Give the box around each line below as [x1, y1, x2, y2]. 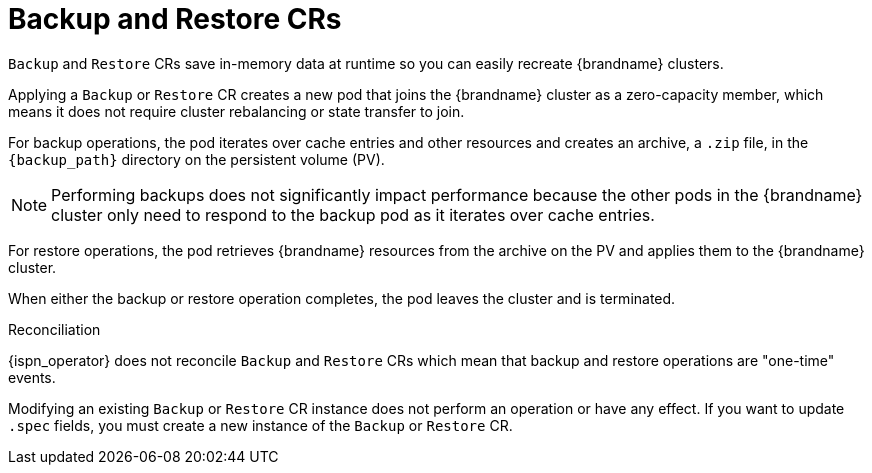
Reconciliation [8, 320, 101, 338]
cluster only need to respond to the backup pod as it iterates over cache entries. [51, 204, 655, 225]
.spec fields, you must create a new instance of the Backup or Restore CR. [8, 416, 513, 434]
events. [8, 368, 56, 386]
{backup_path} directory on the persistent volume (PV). [8, 150, 385, 168]
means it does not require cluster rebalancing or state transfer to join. [8, 102, 465, 120]
